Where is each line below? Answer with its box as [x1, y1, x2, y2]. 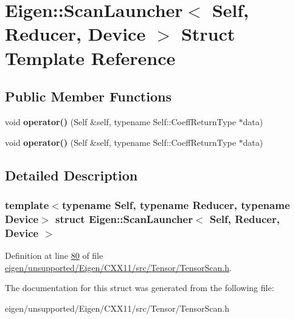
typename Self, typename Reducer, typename [61, 197, 290, 212]
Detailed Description [5, 165, 138, 184]
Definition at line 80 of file [5, 249, 103, 261]
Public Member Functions [5, 87, 172, 106]
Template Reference [5, 45, 176, 70]
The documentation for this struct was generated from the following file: [5, 281, 274, 294]
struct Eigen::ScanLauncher [55, 211, 193, 226]
